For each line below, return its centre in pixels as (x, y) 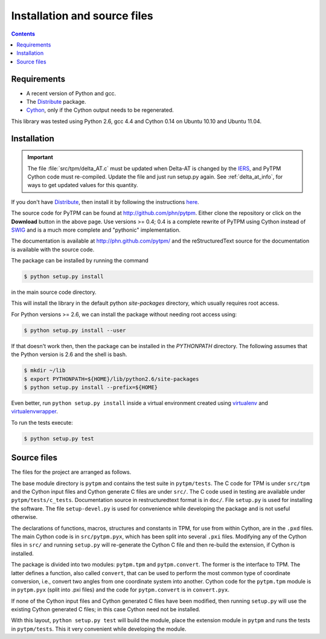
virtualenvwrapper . (35, 412)
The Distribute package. (56, 102)
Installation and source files (82, 16)
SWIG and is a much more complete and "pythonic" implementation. (96, 230)
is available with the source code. (53, 249)
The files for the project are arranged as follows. (71, 472)
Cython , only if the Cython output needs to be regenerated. (100, 110)
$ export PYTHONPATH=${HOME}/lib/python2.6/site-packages (111, 379)
